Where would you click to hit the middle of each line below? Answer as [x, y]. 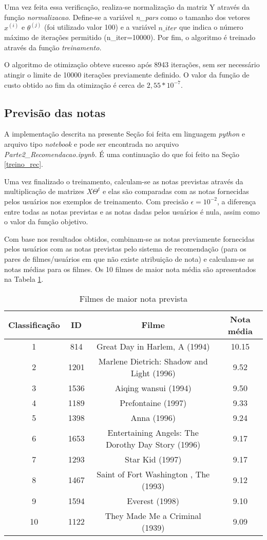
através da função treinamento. [53, 47]
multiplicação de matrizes [44, 191]
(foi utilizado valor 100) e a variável [100, 27]
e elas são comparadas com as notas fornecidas [176, 191]
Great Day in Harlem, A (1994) [153, 346]
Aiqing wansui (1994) [153, 388]
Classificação [34, 325]
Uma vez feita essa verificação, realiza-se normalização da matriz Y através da [127, 7]
